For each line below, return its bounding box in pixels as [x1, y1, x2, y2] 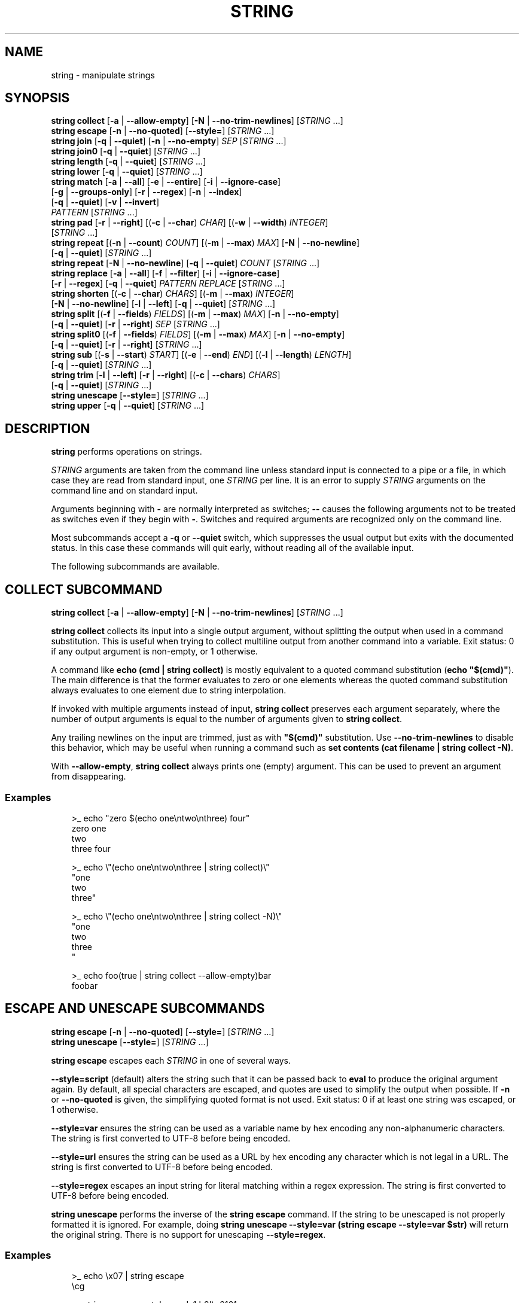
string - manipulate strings [51, 69, 155, 80]
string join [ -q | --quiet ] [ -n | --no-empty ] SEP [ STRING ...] [51, 136, 287, 147]
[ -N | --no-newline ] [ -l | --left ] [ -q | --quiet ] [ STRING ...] [51, 299, 276, 309]
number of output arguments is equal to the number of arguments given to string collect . [51, 714, 402, 724]
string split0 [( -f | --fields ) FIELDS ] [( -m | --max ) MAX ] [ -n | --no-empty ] [51, 329, 345, 340]
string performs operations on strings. [51, 446, 202, 457]
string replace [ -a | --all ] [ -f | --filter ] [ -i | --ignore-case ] [51, 268, 280, 279]
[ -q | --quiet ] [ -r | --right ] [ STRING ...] [51, 339, 202, 350]
